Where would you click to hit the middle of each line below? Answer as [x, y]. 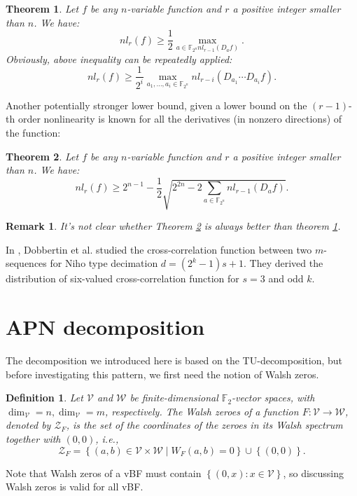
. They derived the [283, 263]
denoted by [28, 425]
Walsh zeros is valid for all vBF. [75, 487]
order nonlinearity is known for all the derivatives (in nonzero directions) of [180, 119]
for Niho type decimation [104, 263]
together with [33, 439]
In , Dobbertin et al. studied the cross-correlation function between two [159, 249]
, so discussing [314, 473]
